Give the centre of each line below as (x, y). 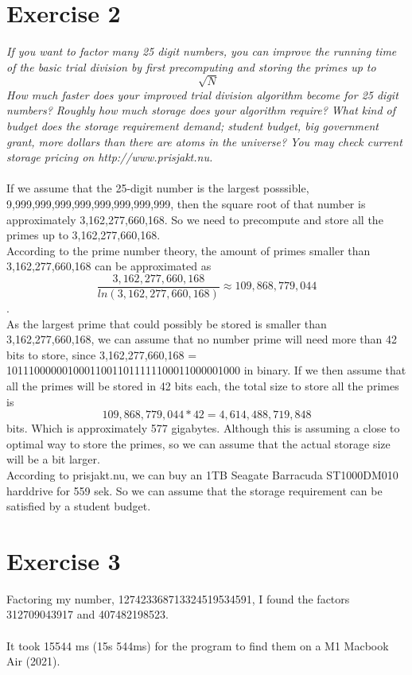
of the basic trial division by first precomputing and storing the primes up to (191, 66)
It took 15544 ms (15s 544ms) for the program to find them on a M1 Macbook (198, 645)
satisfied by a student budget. (79, 506)
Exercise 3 (64, 560)
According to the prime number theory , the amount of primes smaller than (189, 250)
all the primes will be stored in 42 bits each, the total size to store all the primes (203, 386)
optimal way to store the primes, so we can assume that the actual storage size (198, 443)
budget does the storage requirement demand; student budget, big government (193, 126)
